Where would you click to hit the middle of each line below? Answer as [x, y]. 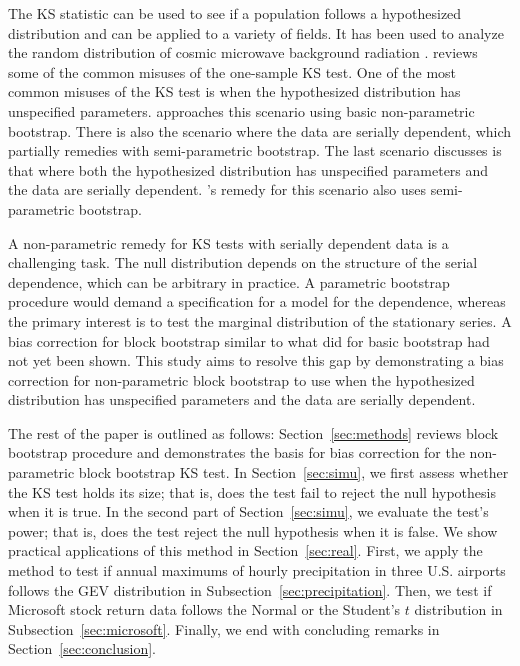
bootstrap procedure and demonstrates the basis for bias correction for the [236, 452]
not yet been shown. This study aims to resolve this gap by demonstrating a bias [256, 360]
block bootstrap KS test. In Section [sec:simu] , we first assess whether [293, 472]
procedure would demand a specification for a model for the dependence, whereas [257, 301]
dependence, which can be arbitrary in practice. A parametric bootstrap [229, 281]
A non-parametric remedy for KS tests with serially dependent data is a [228, 242]
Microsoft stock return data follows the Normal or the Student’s [204, 609]
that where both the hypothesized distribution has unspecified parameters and [248, 169]
